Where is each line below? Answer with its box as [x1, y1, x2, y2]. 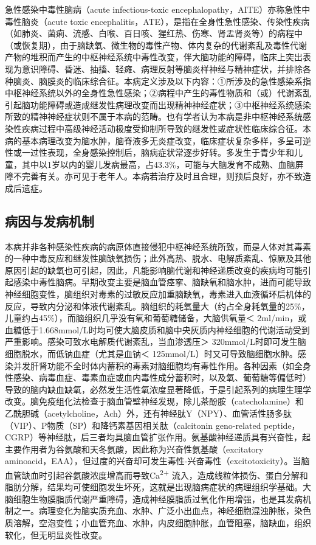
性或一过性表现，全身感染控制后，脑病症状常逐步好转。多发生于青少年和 [5, 146, 294, 159]
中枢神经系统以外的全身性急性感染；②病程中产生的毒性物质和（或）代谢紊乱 [5, 86, 311, 99]
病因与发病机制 [5, 211, 94, 230]
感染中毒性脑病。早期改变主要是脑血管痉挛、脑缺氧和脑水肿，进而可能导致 [13, 276, 311, 288]
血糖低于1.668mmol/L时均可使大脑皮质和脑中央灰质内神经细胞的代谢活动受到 [5, 323, 310, 336]
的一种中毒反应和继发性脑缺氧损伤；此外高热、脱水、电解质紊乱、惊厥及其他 [5, 252, 311, 265]
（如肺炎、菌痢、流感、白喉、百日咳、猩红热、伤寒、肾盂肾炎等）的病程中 [5, 27, 303, 40]
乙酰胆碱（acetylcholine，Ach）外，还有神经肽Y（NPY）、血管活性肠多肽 [5, 407, 292, 420]
